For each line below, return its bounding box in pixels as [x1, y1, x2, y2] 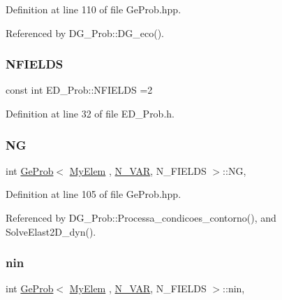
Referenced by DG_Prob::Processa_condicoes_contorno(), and [6, 210, 276, 224]
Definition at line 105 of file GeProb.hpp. [6, 187, 181, 201]
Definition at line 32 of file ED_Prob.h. [6, 106, 175, 120]
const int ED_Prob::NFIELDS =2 [6, 83, 153, 97]
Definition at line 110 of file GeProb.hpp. [6, 2, 181, 16]
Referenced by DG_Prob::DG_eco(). [6, 25, 165, 40]
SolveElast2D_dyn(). [6, 224, 96, 238]
